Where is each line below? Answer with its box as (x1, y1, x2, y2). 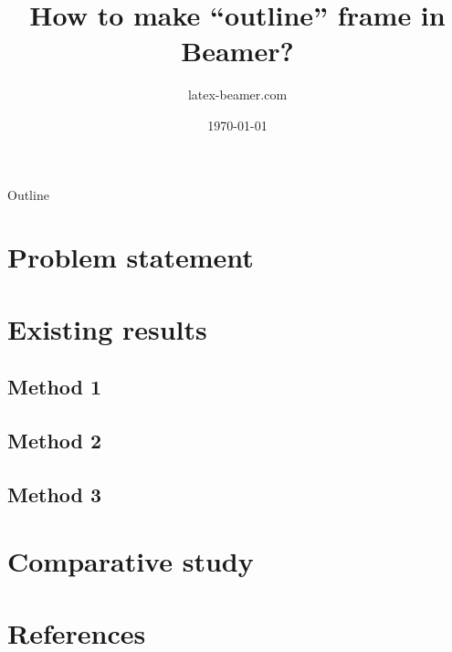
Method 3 (7, 479, 102, 508)
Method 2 (7, 426, 102, 455)
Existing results (7, 310, 207, 347)
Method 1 (7, 373, 102, 401)
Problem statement (7, 238, 254, 276)
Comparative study (7, 542, 254, 580)
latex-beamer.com (187, 85, 288, 104)
